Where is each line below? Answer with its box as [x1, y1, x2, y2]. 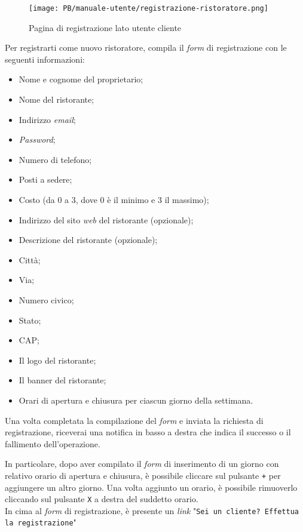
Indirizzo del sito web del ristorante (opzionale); [19, 213, 194, 226]
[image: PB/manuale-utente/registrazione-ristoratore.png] [29, 4, 268, 13]
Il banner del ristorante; [19, 374, 106, 386]
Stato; [19, 313, 41, 326]
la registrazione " [5, 516, 76, 528]
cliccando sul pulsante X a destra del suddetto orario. [5, 493, 198, 505]
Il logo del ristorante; [19, 353, 96, 366]
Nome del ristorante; [19, 93, 94, 106]
